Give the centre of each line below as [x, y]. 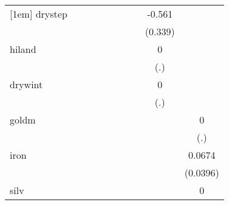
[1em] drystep [39, 14]
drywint [26, 84]
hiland [23, 49]
